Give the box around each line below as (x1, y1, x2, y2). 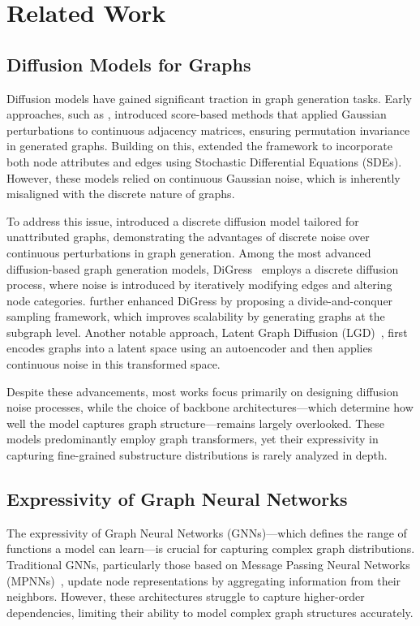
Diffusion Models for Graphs (6, 51, 251, 76)
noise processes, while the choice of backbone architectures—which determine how (6, 399, 414, 416)
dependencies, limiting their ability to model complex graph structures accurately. (6, 603, 414, 620)
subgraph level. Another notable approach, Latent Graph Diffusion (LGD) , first (6, 323, 408, 340)
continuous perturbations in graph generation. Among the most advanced (6, 244, 371, 261)
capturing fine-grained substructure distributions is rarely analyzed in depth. (6, 447, 388, 464)
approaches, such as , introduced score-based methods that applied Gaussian (6, 106, 387, 123)
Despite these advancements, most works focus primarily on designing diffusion (6, 382, 399, 399)
